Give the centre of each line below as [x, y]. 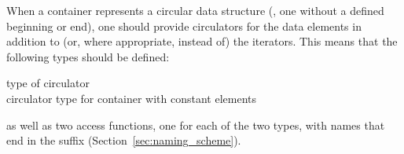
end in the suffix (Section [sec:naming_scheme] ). [124, 140]
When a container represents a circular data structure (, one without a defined [195, 10]
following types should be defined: [88, 56]
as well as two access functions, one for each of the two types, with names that [196, 125]
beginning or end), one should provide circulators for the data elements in [184, 26]
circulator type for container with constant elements [132, 98]
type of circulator [48, 83]
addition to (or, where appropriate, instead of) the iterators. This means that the [202, 41]
